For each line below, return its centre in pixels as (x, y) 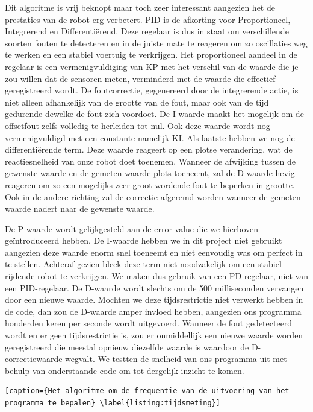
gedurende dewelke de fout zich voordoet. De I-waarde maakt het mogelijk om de (154, 114)
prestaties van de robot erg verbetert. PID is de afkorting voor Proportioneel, (148, 19)
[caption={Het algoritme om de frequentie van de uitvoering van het (147, 391)
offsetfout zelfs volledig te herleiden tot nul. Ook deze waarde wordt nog (138, 125)
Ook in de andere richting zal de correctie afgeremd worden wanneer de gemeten (153, 196)
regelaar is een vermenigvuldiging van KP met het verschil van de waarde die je (152, 66)
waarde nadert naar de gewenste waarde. (80, 208)
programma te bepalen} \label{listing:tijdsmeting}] (113, 403)
